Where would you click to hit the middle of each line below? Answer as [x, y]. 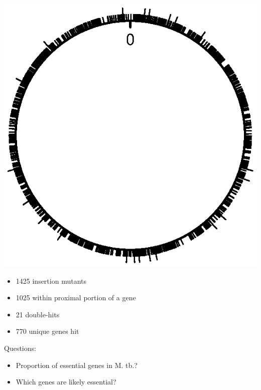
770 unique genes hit [47, 331]
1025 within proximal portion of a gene [76, 298]
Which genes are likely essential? [66, 382]
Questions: [20, 348]
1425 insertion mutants [51, 280]
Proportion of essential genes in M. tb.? [77, 365]
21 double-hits [38, 314]
